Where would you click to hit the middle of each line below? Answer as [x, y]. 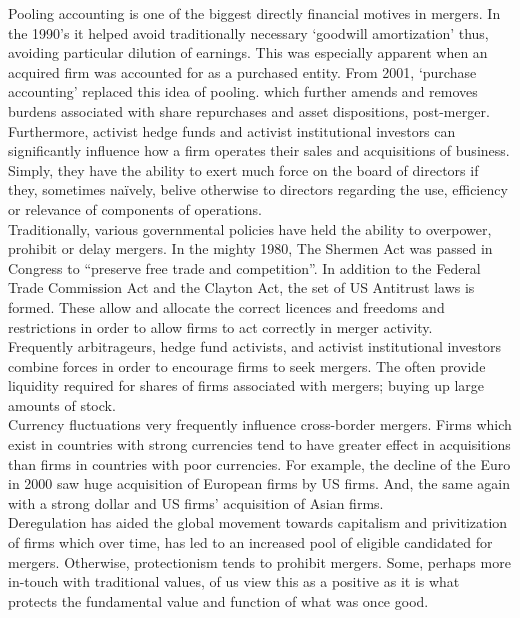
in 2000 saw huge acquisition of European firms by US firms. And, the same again [259, 483]
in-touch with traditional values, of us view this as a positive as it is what [234, 581]
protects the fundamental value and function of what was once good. [218, 600]
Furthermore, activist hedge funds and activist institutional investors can [232, 130]
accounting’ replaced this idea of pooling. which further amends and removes [243, 91]
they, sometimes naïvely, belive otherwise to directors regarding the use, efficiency [258, 189]
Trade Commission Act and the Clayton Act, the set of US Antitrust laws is [241, 287]
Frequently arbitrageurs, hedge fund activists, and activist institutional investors [254, 346]
